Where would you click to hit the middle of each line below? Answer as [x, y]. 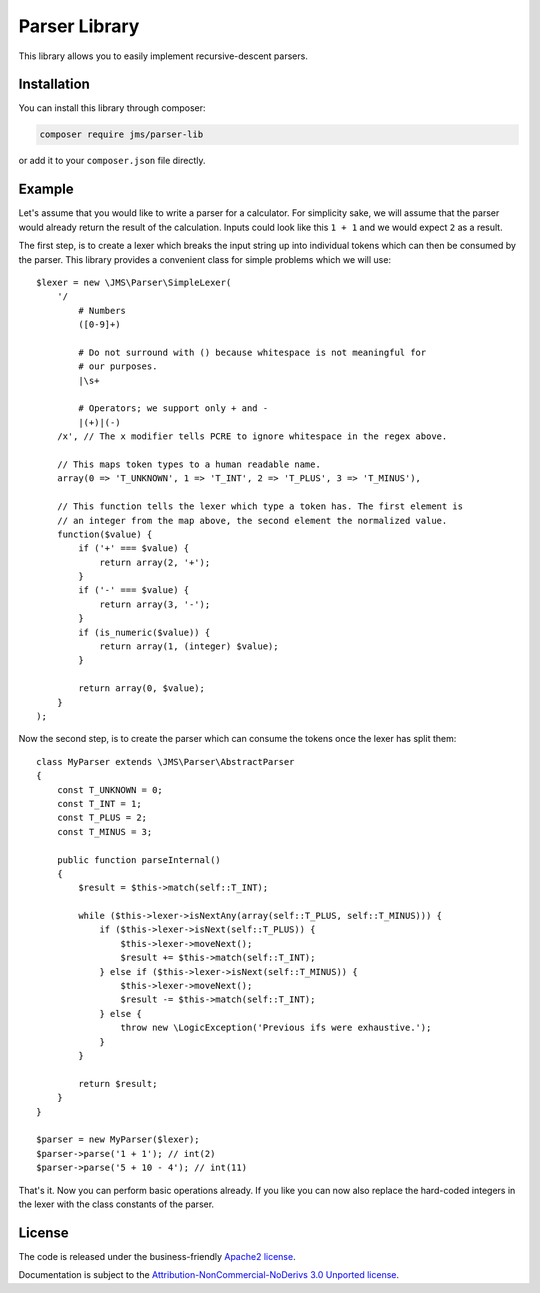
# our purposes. [118, 366]
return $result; [118, 1083]
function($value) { [104, 534]
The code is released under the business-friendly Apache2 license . [157, 1256]
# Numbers [102, 310]
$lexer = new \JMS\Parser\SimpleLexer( [134, 282]
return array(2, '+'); [155, 562]
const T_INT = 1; [99, 803]
